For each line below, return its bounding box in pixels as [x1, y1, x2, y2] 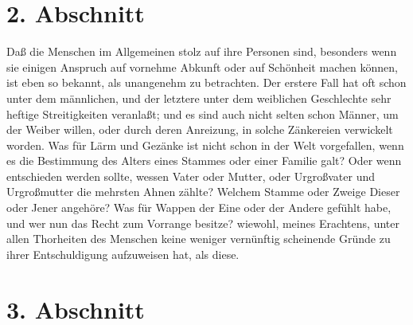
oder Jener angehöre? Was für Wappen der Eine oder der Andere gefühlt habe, [6, 199, 392, 216]
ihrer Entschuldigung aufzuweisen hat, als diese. [6, 245, 240, 262]
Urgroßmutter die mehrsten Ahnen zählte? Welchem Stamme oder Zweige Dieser [6, 183, 400, 200]
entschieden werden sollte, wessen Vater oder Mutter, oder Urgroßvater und [6, 167, 375, 184]
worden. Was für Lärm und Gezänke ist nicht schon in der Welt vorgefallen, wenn [6, 136, 404, 153]
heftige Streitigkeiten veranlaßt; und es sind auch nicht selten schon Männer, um [6, 105, 399, 122]
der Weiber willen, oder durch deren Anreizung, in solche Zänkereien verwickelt [6, 121, 393, 138]
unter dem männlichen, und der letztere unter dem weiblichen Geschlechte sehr [6, 89, 392, 106]
